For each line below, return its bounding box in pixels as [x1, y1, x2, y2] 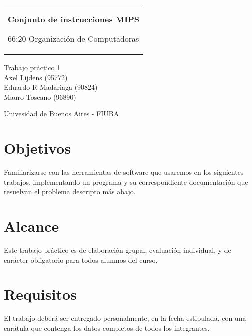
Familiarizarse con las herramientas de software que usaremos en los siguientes [4, 167, 244, 177]
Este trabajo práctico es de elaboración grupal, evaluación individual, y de [4, 245, 231, 255]
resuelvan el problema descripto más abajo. [4, 186, 136, 197]
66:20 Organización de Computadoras [8, 33, 139, 44]
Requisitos [4, 284, 77, 304]
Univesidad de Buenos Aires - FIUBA [4, 108, 119, 119]
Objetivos [4, 138, 71, 158]
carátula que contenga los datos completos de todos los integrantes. [4, 322, 210, 333]
